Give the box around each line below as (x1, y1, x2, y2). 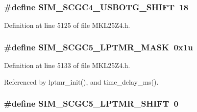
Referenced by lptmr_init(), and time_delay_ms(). (4, 76, 159, 87)
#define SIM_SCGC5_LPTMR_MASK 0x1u (4, 41, 193, 53)
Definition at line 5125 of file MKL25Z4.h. (4, 20, 130, 30)
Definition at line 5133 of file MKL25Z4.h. (4, 60, 130, 70)
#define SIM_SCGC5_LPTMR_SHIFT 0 (4, 97, 178, 110)
